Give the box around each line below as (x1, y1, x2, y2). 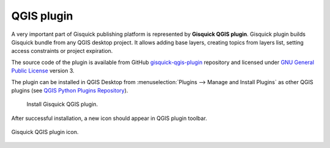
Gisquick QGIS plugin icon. (11, 129, 79, 136)
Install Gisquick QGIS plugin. (26, 100, 98, 108)
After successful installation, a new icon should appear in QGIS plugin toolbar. (11, 115, 207, 122)
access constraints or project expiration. (11, 48, 113, 55)
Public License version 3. (11, 67, 75, 74)
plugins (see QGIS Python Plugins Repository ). (11, 86, 128, 94)
